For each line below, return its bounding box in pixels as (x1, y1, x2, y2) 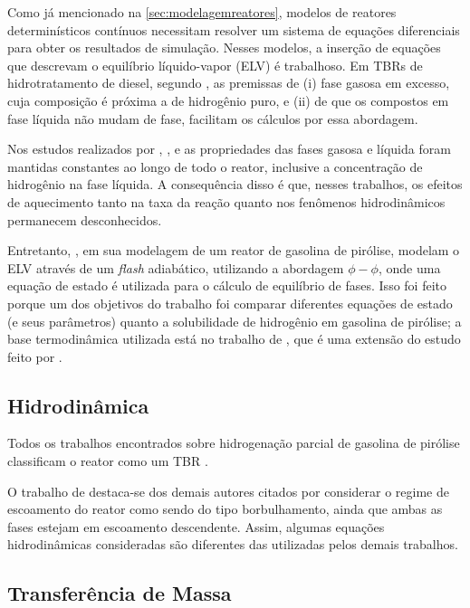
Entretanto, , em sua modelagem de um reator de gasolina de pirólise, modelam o (7, 241, 460, 260)
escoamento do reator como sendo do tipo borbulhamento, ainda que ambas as (7, 499, 443, 518)
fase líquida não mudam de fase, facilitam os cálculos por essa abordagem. (7, 109, 418, 128)
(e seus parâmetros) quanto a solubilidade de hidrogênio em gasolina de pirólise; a (7, 311, 462, 330)
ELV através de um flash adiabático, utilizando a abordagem (7, 258, 344, 277)
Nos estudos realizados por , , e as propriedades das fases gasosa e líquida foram (7, 139, 451, 158)
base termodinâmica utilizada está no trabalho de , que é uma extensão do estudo (7, 329, 461, 348)
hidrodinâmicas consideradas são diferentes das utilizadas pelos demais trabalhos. (7, 535, 458, 554)
